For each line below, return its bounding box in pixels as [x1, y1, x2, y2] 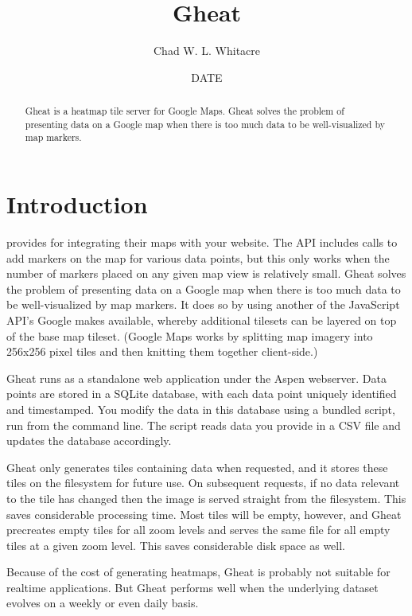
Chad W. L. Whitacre [153, 42, 261, 59]
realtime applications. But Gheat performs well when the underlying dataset [6, 579, 379, 595]
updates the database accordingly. [6, 432, 172, 449]
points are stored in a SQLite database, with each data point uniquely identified [6, 385, 397, 402]
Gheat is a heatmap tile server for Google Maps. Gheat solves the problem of [25, 104, 344, 118]
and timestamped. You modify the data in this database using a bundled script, [6, 400, 395, 417]
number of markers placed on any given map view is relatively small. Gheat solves [6, 265, 406, 282]
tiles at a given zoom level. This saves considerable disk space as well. [6, 536, 346, 553]
